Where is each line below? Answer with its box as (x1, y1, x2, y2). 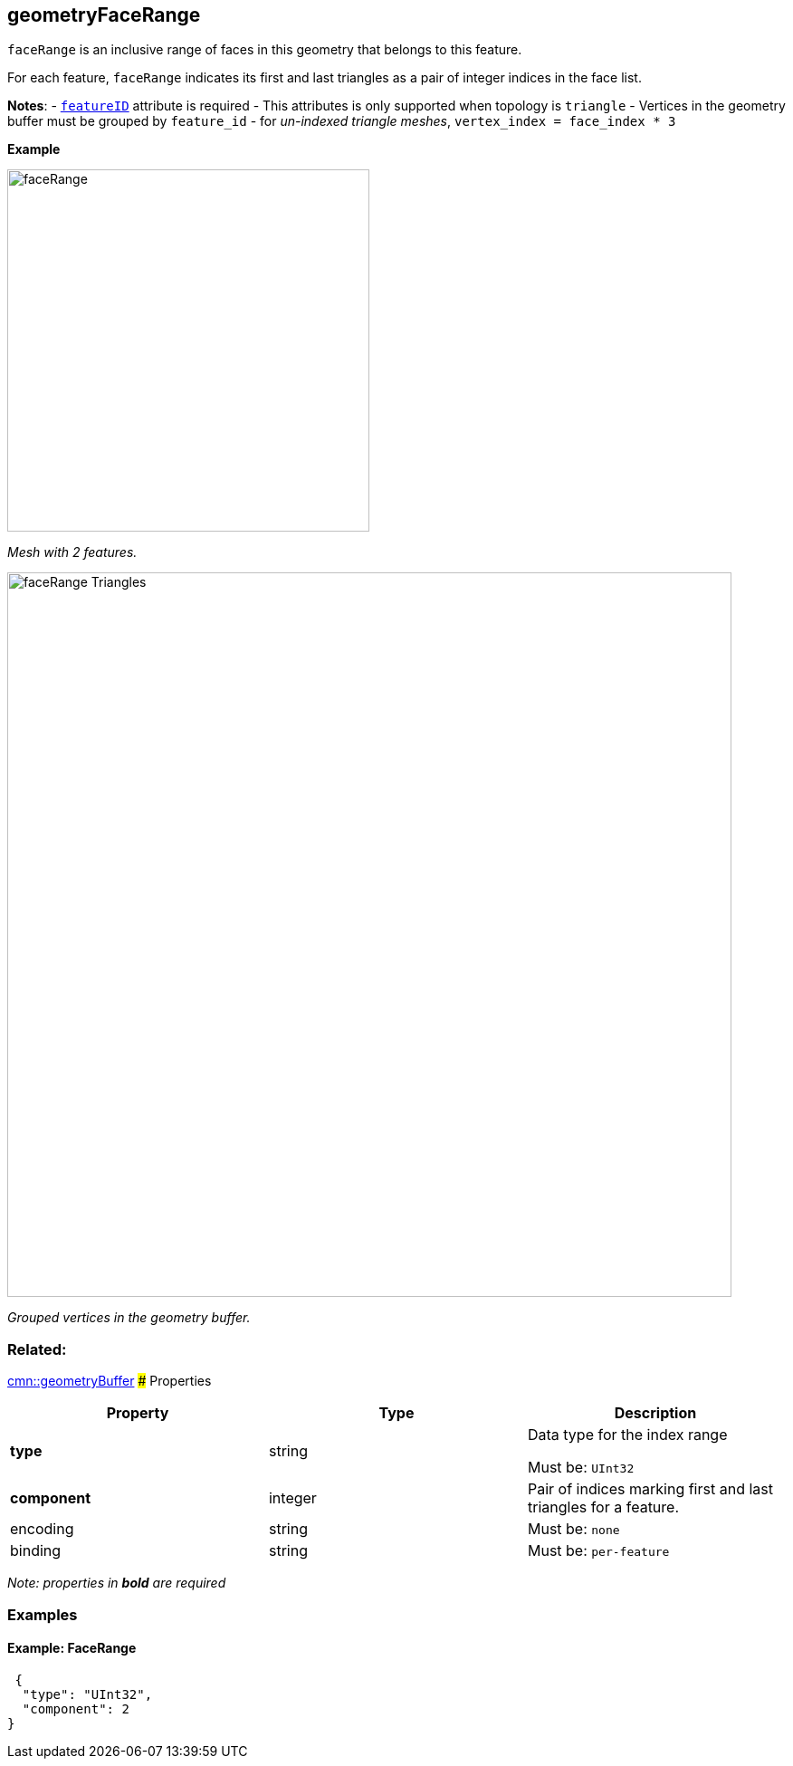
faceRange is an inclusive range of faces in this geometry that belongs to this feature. (7, 42, 522, 58)
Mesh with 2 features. (7, 544, 138, 561)
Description (614, 1404, 697, 1423)
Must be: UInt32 (527, 1458, 635, 1477)
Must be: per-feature (527, 1541, 670, 1560)
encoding (10, 1520, 74, 1539)
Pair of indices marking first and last (527, 1480, 773, 1499)
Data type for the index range (527, 1425, 728, 1444)
